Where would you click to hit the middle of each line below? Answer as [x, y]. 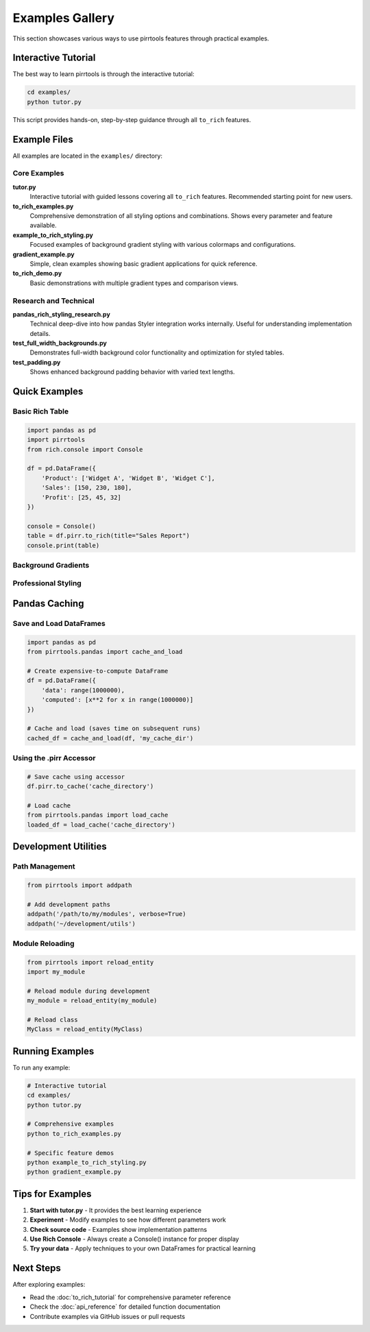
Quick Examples [48, 392]
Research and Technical [54, 300]
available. [44, 226]
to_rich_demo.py [37, 274]
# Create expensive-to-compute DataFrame [98, 671]
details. [40, 333]
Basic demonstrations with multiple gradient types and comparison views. [134, 283]
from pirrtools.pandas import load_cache [98, 815]
